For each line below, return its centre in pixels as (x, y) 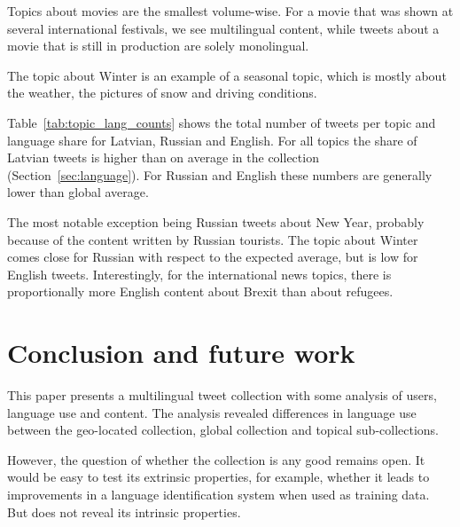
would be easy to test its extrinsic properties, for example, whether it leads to (218, 477)
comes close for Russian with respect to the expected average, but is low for (213, 257)
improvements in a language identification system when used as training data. (218, 494)
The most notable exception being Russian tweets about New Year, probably (216, 221)
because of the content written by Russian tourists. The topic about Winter (213, 239)
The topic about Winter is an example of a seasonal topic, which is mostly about (227, 75)
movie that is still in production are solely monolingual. (158, 46)
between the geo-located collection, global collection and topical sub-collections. (223, 430)
